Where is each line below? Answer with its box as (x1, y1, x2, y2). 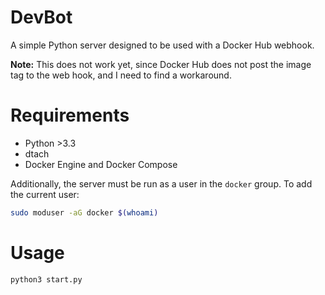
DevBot (10, 6, 73, 29)
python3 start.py (10, 274, 83, 285)
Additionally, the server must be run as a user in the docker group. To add (10, 177, 313, 190)
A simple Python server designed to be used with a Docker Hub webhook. (10, 39, 315, 51)
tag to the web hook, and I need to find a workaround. (10, 69, 232, 81)
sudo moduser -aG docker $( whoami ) (10, 207, 159, 218)
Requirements (10, 104, 130, 127)
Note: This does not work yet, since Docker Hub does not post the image (10, 58, 312, 70)
